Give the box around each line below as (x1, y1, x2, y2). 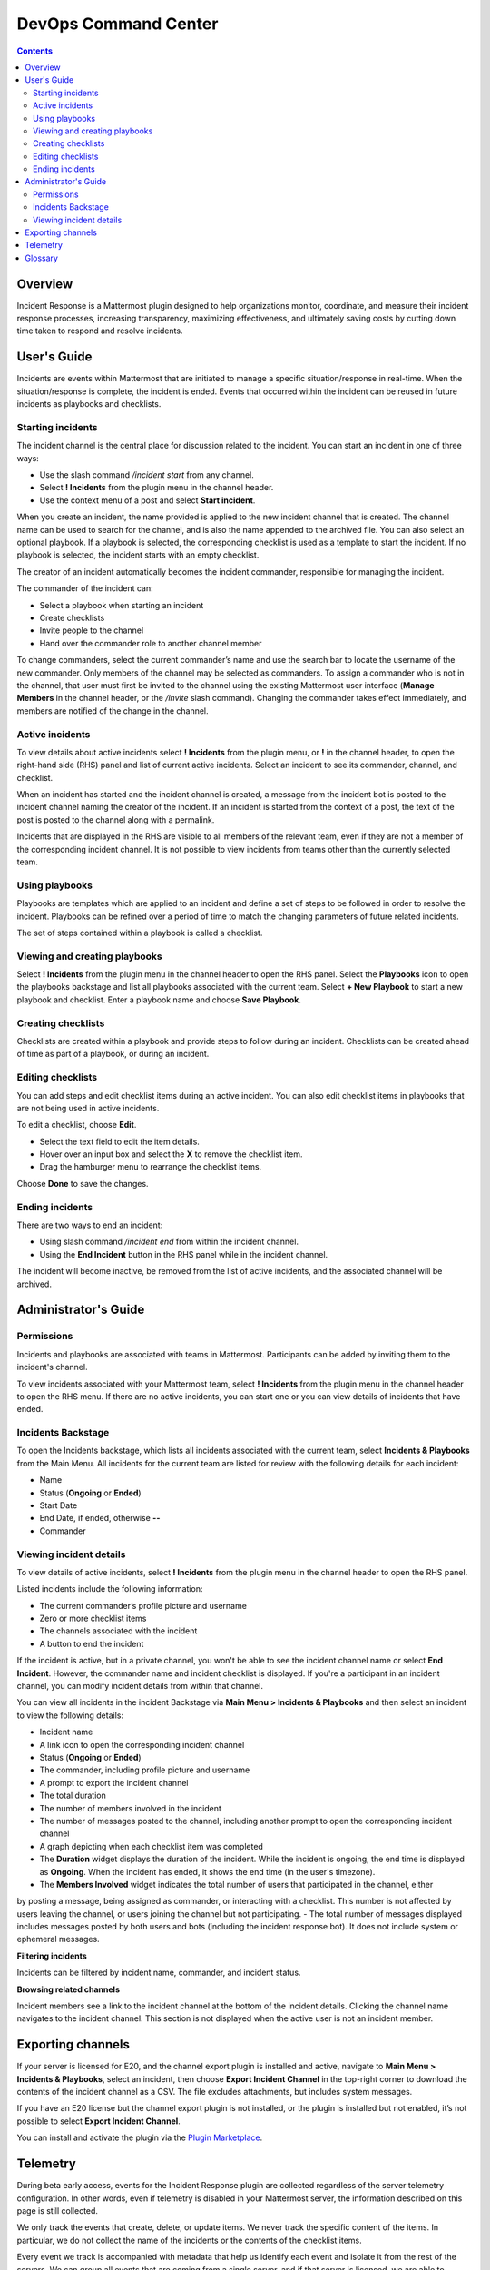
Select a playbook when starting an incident (39, 599, 204, 610)
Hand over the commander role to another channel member (39, 637, 262, 648)
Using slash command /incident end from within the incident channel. (39, 1236, 299, 1248)
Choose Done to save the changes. (16, 1178, 149, 1189)
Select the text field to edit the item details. (39, 1136, 200, 1147)
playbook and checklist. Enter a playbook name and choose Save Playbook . (16, 994, 301, 1005)
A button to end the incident (39, 1638, 144, 1649)
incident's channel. (16, 1362, 88, 1373)
